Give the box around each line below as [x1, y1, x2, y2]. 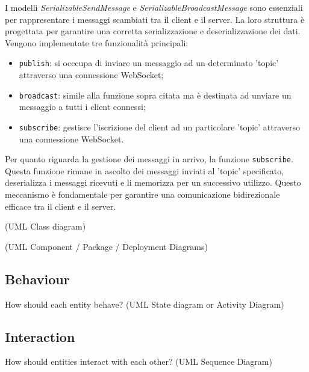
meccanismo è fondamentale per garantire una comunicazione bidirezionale [5, 188, 280, 200]
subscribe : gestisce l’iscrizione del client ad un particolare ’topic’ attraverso [19, 120, 301, 133]
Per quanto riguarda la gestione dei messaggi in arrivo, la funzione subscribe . [5, 153, 293, 165]
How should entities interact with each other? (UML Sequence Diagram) [5, 355, 272, 368]
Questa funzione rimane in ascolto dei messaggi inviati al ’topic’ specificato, [5, 164, 284, 177]
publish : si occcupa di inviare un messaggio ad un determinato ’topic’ [19, 56, 279, 69]
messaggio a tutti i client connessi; [19, 100, 146, 113]
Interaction [5, 327, 75, 346]
